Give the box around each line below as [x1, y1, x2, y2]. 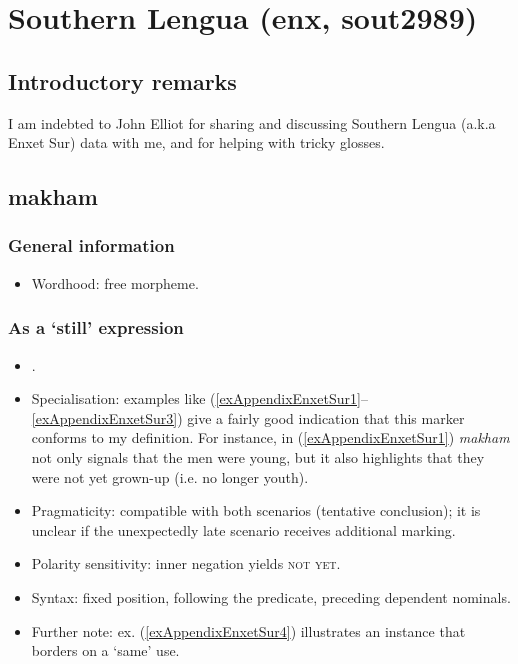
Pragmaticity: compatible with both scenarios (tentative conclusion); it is [31, 500, 481, 521]
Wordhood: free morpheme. [31, 272, 199, 293]
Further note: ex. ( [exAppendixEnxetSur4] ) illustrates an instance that [31, 620, 466, 641]
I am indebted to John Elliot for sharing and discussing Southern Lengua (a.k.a [8, 112, 496, 133]
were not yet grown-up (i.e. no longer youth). [31, 466, 309, 487]
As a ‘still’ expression [8, 315, 184, 340]
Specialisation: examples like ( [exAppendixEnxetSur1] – [31, 388, 368, 409]
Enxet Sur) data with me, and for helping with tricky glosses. [8, 132, 385, 153]
